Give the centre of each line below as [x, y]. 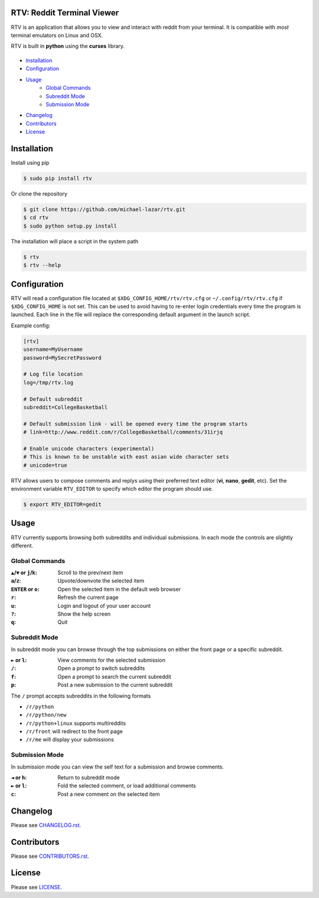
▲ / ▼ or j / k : [24, 572]
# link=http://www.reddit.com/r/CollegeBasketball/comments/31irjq [123, 432]
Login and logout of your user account [104, 606]
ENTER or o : [25, 589]
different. [22, 545]
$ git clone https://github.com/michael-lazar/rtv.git [104, 209]
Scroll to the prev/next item [90, 572]
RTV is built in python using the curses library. [68, 46]
